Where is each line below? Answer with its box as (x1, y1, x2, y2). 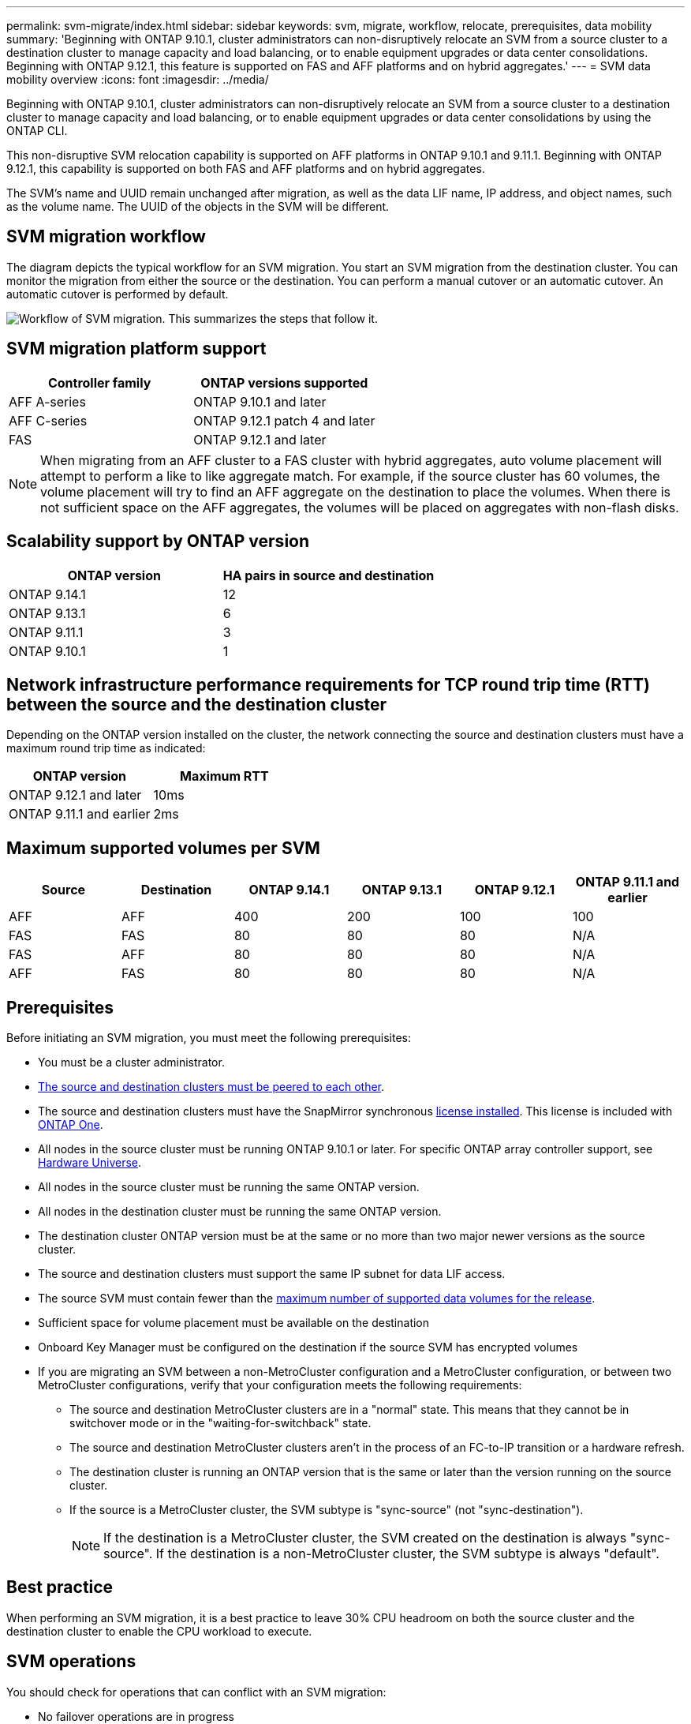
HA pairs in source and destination (222, 567, 435, 583)
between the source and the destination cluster (6, 694, 387, 714)
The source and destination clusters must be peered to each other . (38, 1080, 385, 1094)
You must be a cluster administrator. (38, 1055, 225, 1070)
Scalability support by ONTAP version (6, 531, 310, 552)
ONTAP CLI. (6, 124, 68, 137)
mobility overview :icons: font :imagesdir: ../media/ (6, 73, 269, 86)
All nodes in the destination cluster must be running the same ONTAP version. (38, 1205, 442, 1219)
